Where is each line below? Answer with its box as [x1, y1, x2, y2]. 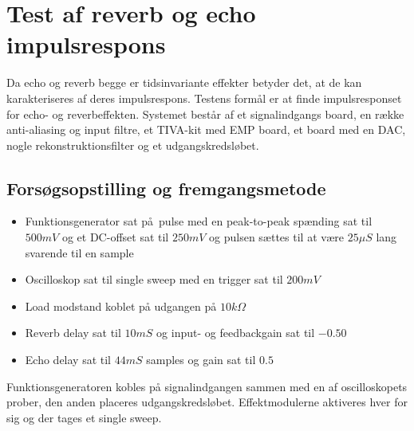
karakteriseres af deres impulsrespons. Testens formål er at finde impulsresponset [6, 89, 402, 106]
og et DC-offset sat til [61, 229, 169, 245]
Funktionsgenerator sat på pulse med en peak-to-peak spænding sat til [25, 213, 373, 229]
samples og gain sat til [146, 351, 256, 368]
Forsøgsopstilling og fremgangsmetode [6, 175, 326, 200]
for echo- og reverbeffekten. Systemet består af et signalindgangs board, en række [6, 105, 404, 122]
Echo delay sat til [25, 351, 112, 368]
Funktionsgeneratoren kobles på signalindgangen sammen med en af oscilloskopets [6, 378, 408, 394]
